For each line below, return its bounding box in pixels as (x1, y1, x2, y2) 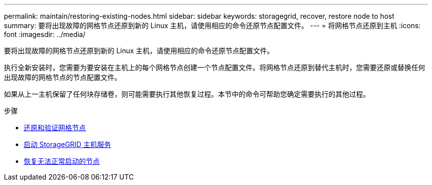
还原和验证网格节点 (24, 123, 86, 132)
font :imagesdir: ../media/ (4, 30, 86, 38)
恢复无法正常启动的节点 (24, 157, 100, 165)
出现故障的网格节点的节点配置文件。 (4, 73, 121, 81)
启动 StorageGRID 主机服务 (24, 140, 111, 148)
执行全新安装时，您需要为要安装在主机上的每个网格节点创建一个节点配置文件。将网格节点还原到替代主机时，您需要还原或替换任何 (4, 63, 425, 72)
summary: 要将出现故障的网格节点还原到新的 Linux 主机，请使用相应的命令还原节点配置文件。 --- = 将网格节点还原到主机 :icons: (4, 21, 421, 30)
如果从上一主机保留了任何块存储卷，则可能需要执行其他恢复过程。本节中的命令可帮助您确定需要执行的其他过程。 (4, 90, 370, 98)
